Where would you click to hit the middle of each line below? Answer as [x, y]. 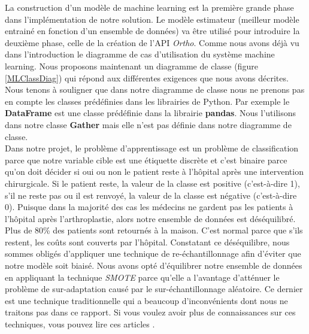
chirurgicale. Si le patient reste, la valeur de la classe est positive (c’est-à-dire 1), [152, 183]
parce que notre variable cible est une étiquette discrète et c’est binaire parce [146, 160]
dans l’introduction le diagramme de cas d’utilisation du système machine [140, 54]
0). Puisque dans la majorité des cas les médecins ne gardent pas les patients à [149, 207]
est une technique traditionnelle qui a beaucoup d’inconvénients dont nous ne [146, 300]
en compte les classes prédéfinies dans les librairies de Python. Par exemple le [147, 101]
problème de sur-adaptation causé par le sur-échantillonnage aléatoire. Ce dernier [154, 289]
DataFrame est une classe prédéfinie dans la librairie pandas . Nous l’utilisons [151, 113]
